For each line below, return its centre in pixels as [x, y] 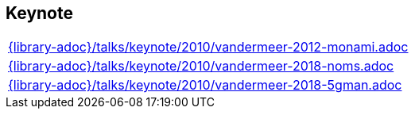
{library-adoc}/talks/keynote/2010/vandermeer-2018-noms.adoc [201, 66]
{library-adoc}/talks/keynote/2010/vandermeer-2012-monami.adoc [208, 47]
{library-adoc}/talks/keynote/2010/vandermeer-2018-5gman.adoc [205, 85]
